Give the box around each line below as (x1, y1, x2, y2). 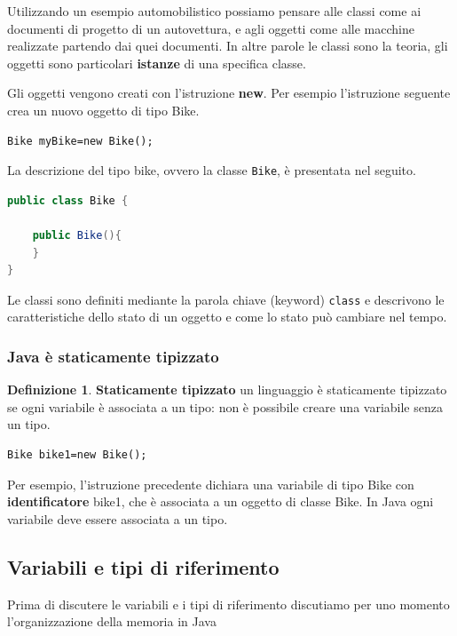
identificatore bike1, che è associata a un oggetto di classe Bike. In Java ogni (7, 492, 434, 511)
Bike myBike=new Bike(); (7, 134, 154, 147)
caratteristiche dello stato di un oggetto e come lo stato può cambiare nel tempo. (7, 307, 447, 326)
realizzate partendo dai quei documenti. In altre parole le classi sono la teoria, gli (7, 36, 448, 55)
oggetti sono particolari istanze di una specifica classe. (7, 53, 306, 72)
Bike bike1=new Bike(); (7, 449, 147, 462)
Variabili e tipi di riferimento (7, 553, 280, 580)
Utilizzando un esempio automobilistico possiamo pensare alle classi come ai (7, 2, 422, 20)
